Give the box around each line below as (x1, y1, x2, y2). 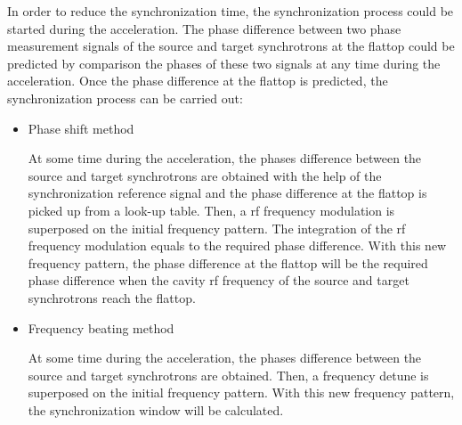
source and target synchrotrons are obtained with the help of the (28, 166, 382, 184)
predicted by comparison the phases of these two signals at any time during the (7, 53, 441, 72)
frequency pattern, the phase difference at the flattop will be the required (28, 253, 428, 272)
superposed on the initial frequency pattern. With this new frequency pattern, (28, 383, 455, 402)
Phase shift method (28, 119, 134, 137)
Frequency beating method (28, 318, 174, 337)
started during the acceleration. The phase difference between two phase (7, 19, 401, 37)
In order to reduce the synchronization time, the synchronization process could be (7, 2, 454, 20)
